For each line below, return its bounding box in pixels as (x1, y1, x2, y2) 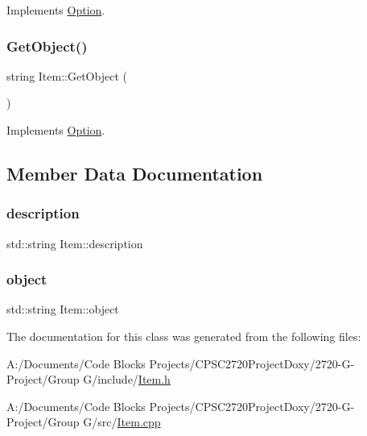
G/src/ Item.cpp (83, 413, 161, 430)
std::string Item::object (6, 301, 119, 318)
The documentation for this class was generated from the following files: (6, 328, 361, 344)
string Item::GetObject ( (6, 67, 127, 84)
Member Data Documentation (6, 160, 263, 185)
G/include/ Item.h (83, 371, 171, 388)
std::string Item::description (6, 235, 143, 251)
